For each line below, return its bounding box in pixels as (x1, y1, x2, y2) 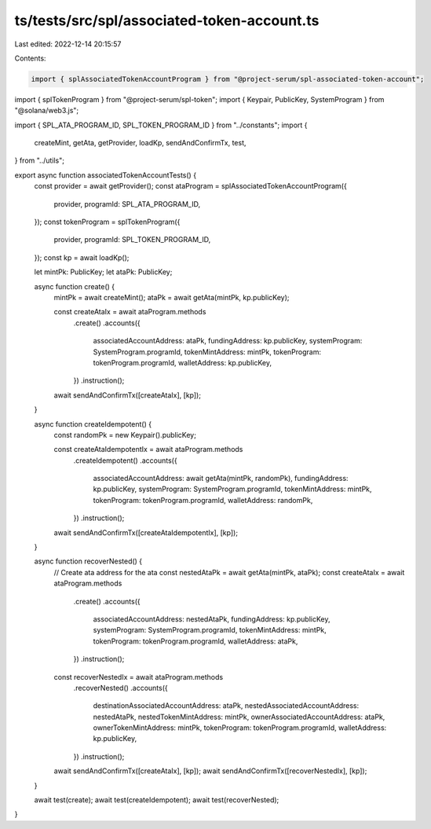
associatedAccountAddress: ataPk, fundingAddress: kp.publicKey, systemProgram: (93, 336, 363, 346)
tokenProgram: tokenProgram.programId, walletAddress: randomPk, (93, 495, 313, 504)
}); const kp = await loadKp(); (34, 252, 130, 262)
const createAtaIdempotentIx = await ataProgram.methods (53, 445, 243, 454)
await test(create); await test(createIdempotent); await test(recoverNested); (34, 795, 279, 805)
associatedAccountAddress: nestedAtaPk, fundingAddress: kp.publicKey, (93, 614, 331, 624)
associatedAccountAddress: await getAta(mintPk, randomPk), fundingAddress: (93, 474, 349, 483)
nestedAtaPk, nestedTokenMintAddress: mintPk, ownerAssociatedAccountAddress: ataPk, (93, 712, 385, 721)
